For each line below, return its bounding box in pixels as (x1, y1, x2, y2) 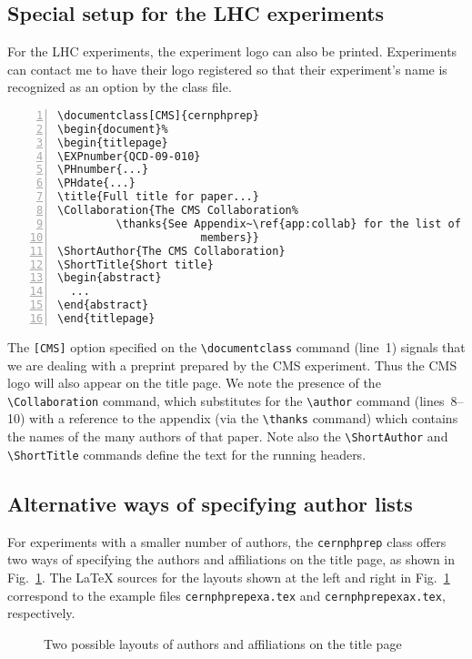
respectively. (7, 603, 75, 623)
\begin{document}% (57, 122, 168, 136)
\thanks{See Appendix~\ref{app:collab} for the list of (115, 217, 461, 230)
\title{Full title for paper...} (57, 190, 259, 204)
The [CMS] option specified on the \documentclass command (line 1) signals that (7, 337, 466, 356)
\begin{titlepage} (57, 136, 168, 149)
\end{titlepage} (57, 312, 156, 326)
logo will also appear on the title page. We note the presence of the (7, 373, 381, 392)
